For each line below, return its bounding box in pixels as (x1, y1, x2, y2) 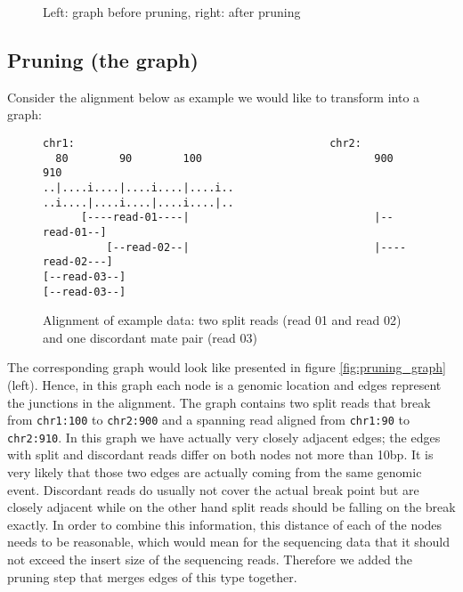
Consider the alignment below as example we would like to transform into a (7, 87, 420, 106)
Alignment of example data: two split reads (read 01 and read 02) (43, 311, 402, 329)
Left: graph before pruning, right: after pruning (43, 3, 301, 20)
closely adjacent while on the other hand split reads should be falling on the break (7, 498, 456, 516)
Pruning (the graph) (7, 45, 199, 73)
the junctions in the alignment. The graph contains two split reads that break (7, 393, 431, 411)
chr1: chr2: (43, 136, 361, 150)
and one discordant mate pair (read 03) (43, 328, 257, 346)
